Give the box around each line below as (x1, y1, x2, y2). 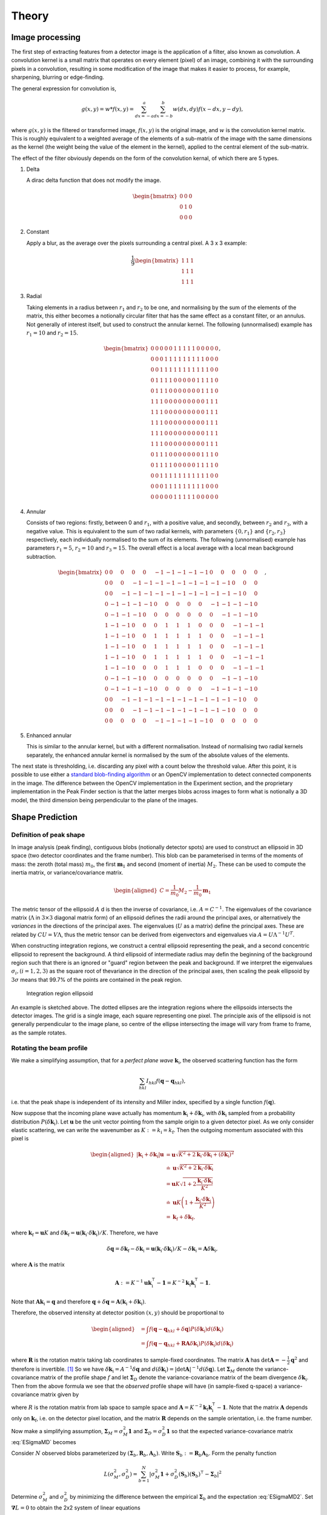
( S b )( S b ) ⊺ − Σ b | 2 (178, 1470, 222, 1479)
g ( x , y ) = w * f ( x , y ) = (81, 105, 134, 112)
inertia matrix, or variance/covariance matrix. (11, 868, 124, 876)
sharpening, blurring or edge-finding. (11, 73, 104, 81)
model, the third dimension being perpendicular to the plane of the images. (11, 796, 198, 804)
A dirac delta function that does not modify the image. (26, 176, 162, 184)
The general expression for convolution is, (11, 85, 116, 92)
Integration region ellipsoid (26, 990, 93, 997)
